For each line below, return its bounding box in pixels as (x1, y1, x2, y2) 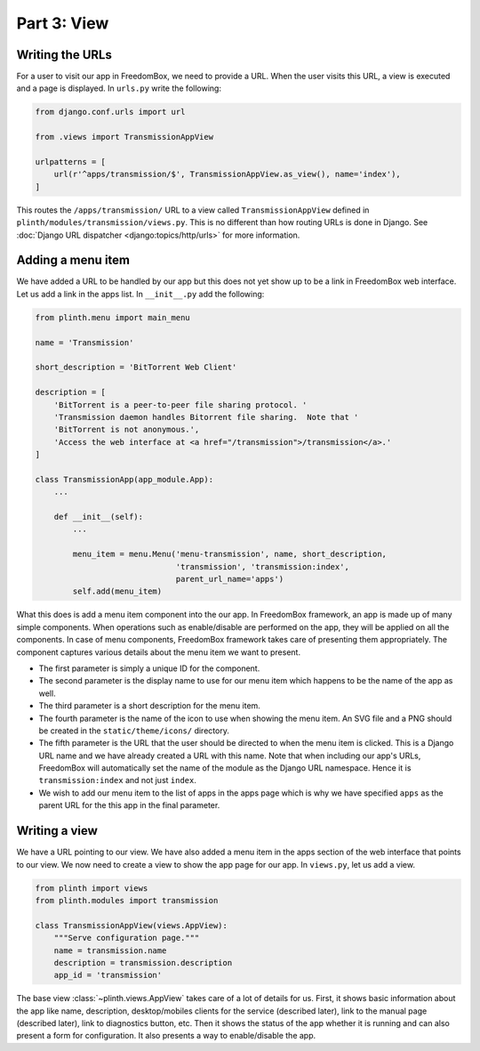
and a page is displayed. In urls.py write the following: (16, 83, 222, 93)
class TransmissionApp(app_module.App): (35, 474, 213, 484)
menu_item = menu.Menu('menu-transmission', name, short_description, (72, 549, 387, 560)
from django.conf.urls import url (35, 107, 186, 117)
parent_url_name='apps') (175, 574, 284, 585)
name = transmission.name (53, 945, 167, 956)
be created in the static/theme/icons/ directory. (38, 725, 230, 736)
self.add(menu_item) (72, 586, 163, 596)
